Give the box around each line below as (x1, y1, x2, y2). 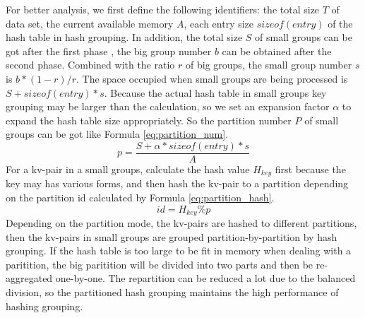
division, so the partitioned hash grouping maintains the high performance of (6, 285, 339, 300)
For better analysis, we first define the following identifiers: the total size (6, 2, 320, 16)
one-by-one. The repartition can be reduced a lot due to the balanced (55, 271, 356, 285)
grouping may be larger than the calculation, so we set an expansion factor (6, 99, 330, 114)
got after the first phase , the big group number (6, 43, 212, 58)
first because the (275, 162, 346, 176)
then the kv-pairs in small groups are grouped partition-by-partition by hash (6, 229, 337, 244)
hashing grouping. (6, 298, 83, 313)
